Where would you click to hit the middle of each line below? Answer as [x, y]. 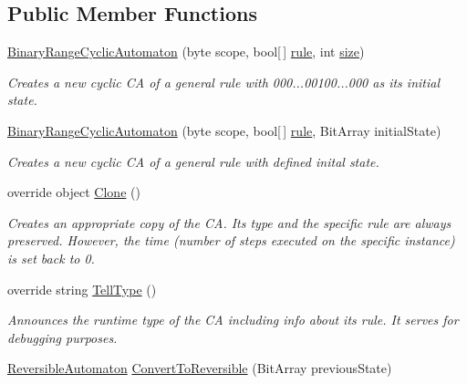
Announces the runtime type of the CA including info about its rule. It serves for [233, 320]
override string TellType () [82, 289]
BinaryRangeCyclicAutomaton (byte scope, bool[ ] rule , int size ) [186, 52]
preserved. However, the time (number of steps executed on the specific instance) [231, 240]
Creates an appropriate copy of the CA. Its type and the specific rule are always [229, 222]
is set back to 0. [51, 258]
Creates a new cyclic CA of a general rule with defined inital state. [193, 161]
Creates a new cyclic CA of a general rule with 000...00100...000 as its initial [224, 82]
